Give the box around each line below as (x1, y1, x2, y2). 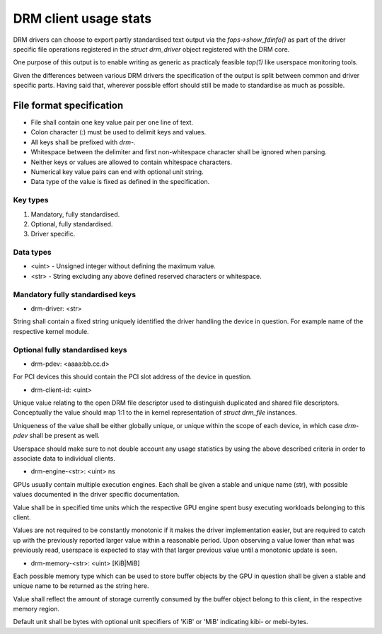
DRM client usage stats (13, 11, 152, 26)
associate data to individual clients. (13, 454, 116, 463)
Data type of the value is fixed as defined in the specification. (30, 178, 210, 186)
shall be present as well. (29, 432, 100, 440)
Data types (13, 248, 52, 258)
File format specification (13, 99, 124, 111)
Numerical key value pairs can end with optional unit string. (30, 167, 204, 176)
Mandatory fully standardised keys (13, 289, 137, 299)
